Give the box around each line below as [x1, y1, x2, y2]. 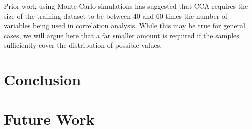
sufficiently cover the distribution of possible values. [4, 40, 162, 50]
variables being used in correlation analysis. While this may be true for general [4, 20, 245, 31]
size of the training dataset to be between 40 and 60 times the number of [4, 10, 228, 21]
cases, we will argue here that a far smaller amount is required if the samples [4, 30, 239, 40]
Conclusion [4, 69, 81, 90]
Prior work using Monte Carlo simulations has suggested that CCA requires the [4, 1, 248, 11]
